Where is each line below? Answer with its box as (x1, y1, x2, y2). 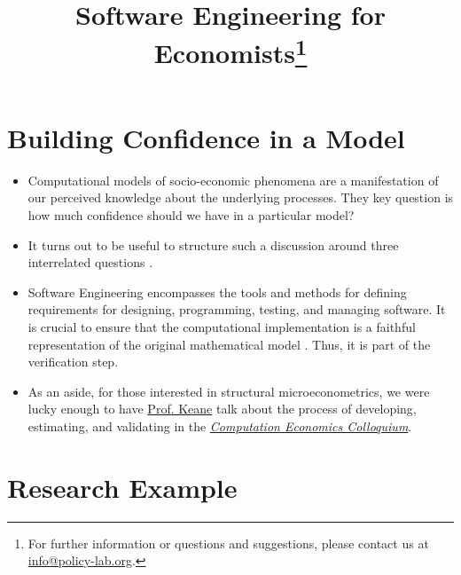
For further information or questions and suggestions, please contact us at (27, 533, 429, 552)
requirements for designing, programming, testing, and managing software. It (27, 300, 446, 319)
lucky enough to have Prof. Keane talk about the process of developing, (27, 399, 417, 418)
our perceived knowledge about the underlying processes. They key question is (27, 188, 454, 207)
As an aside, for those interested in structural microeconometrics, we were (27, 382, 430, 400)
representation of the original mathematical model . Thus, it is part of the (27, 335, 431, 353)
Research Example (7, 469, 238, 505)
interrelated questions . (27, 253, 153, 272)
